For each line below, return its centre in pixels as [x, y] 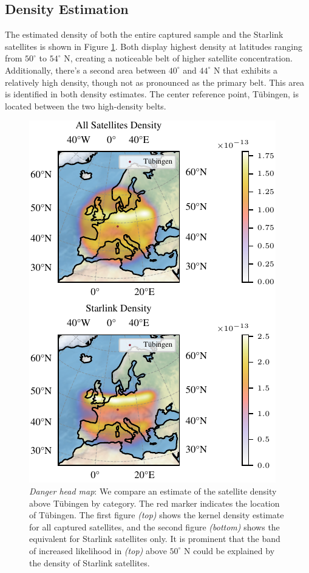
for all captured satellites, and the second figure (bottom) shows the [154, 526]
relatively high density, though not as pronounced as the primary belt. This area [154, 82]
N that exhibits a [246, 70]
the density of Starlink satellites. [90, 562]
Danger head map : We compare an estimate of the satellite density [153, 491]
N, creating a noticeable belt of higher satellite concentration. [178, 58]
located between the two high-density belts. [86, 106]
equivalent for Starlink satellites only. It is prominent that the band [155, 539]
